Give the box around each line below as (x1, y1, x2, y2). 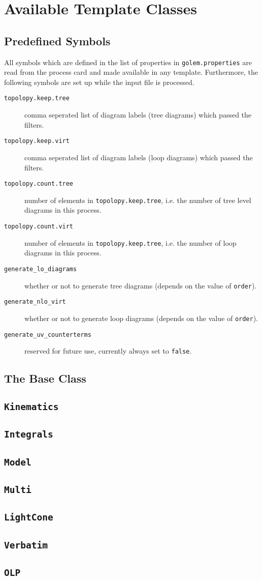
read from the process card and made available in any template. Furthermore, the (4, 67, 258, 77)
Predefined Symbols (4, 33, 111, 48)
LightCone (4, 512, 53, 523)
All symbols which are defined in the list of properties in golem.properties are (4, 56, 252, 67)
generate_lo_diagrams (4, 265, 77, 273)
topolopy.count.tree (4, 180, 74, 188)
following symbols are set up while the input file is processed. (4, 76, 194, 87)
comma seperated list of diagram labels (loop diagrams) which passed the (24, 152, 253, 162)
